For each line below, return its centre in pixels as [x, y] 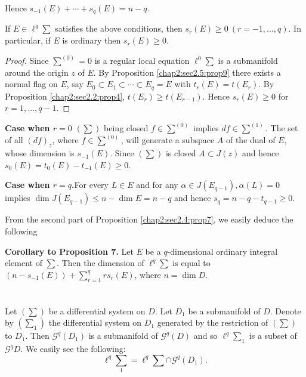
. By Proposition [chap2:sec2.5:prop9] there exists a [187, 72]
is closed [181, 153]
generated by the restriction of [213, 322]
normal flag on [31, 84]
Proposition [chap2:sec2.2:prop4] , [65, 96]
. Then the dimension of [101, 263]
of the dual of [251, 140]
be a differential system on [97, 310]
